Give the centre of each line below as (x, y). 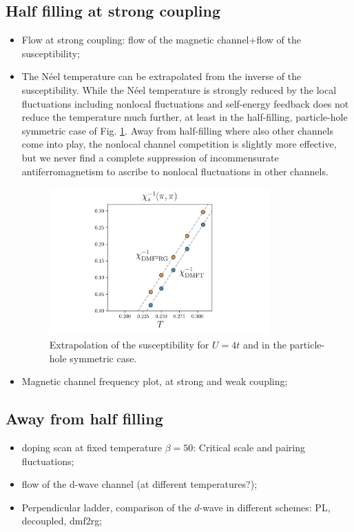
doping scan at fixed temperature (92, 447)
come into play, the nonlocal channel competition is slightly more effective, (179, 144)
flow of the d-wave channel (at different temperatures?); (139, 484)
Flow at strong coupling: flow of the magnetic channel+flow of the (161, 40)
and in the (264, 344)
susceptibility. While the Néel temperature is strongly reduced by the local (179, 89)
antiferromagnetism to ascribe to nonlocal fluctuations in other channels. (175, 171)
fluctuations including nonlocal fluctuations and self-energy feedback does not (185, 103)
